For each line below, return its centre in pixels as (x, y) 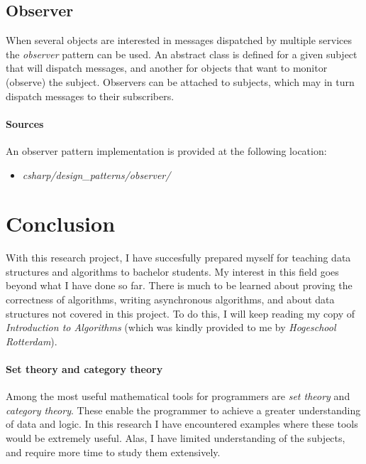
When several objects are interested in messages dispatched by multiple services (179, 40)
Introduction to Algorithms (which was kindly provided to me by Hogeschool (171, 327)
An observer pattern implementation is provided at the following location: (166, 150)
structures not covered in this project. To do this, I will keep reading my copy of (181, 313)
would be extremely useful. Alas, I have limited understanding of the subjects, (176, 438)
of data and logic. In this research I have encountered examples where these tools (182, 424)
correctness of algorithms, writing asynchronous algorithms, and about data (170, 300)
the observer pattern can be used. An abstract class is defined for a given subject (182, 54)
